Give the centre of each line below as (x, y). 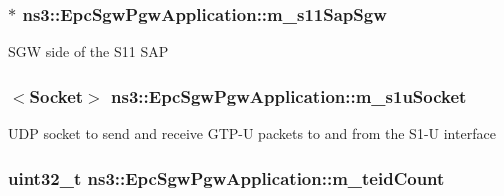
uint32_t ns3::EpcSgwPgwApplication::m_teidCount (226, 177)
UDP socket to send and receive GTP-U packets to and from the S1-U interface (252, 133)
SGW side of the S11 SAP (88, 51)
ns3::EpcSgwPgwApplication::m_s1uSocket (289, 95)
